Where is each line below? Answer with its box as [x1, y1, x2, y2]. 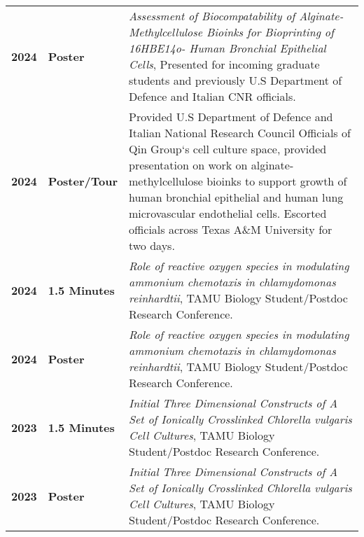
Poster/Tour [48, 173, 118, 190]
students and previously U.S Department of [128, 72, 342, 89]
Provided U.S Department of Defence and [128, 109, 333, 125]
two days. [128, 237, 175, 254]
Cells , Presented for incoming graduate [128, 56, 320, 73]
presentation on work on [128, 157, 248, 174]
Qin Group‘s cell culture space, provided [128, 141, 327, 158]
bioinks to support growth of [206, 173, 347, 190]
